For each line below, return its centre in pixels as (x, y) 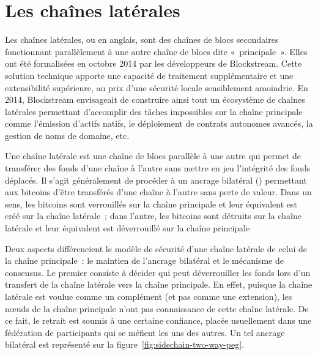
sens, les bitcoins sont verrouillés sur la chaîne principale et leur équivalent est (151, 204)
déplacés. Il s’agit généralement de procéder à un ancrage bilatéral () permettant (156, 180)
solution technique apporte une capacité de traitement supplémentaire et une (149, 75)
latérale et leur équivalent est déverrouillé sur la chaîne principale (128, 228)
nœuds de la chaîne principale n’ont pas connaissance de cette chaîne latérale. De (157, 308)
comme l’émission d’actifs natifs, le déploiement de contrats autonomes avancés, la (159, 123)
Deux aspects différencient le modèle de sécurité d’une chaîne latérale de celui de (156, 248)
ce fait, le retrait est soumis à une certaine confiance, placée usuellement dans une (158, 320)
